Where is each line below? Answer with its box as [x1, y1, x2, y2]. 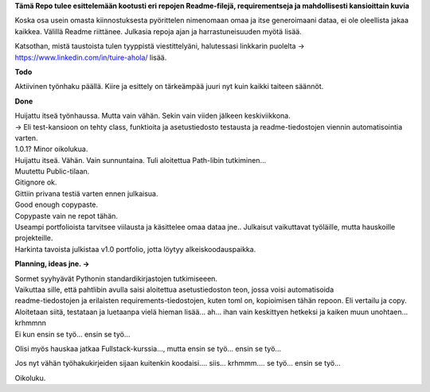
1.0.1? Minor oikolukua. [14, 144, 88, 154]
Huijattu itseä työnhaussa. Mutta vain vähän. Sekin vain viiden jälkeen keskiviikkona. [14, 111, 291, 121]
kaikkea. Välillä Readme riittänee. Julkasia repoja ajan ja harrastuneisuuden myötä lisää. [14, 26, 302, 36]
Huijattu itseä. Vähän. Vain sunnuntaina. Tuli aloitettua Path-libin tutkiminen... [14, 155, 267, 165]
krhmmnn [14, 318, 47, 328]
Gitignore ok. [14, 177, 57, 187]
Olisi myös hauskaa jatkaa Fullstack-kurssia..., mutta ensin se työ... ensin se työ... [14, 343, 282, 353]
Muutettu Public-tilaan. [14, 167, 90, 177]
